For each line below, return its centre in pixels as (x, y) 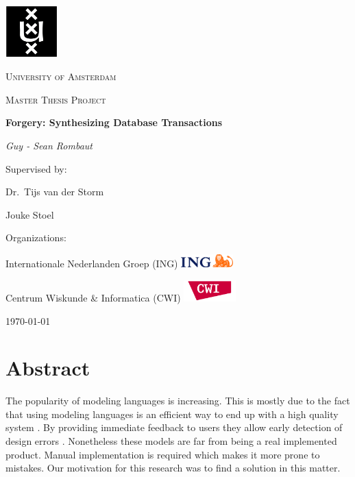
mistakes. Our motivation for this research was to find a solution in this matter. (173, 468)
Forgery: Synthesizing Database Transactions (114, 122)
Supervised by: (36, 168)
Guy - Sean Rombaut (49, 145)
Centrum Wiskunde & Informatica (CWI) (93, 297)
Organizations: (36, 237)
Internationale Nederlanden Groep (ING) (92, 264)
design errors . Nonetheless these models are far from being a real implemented (171, 441)
